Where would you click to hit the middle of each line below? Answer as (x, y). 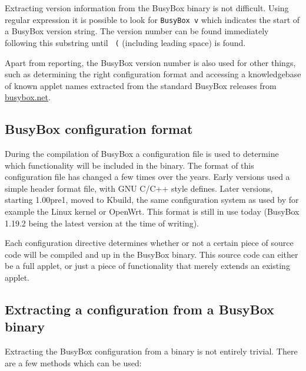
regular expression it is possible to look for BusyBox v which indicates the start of (152, 19)
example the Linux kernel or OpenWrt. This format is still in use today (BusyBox (152, 211)
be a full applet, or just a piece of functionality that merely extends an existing (147, 266)
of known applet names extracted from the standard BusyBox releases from (141, 85)
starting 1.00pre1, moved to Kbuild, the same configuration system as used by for (152, 200)
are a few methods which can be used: (73, 362)
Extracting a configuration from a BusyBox (139, 309)
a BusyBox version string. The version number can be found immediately (137, 31)
